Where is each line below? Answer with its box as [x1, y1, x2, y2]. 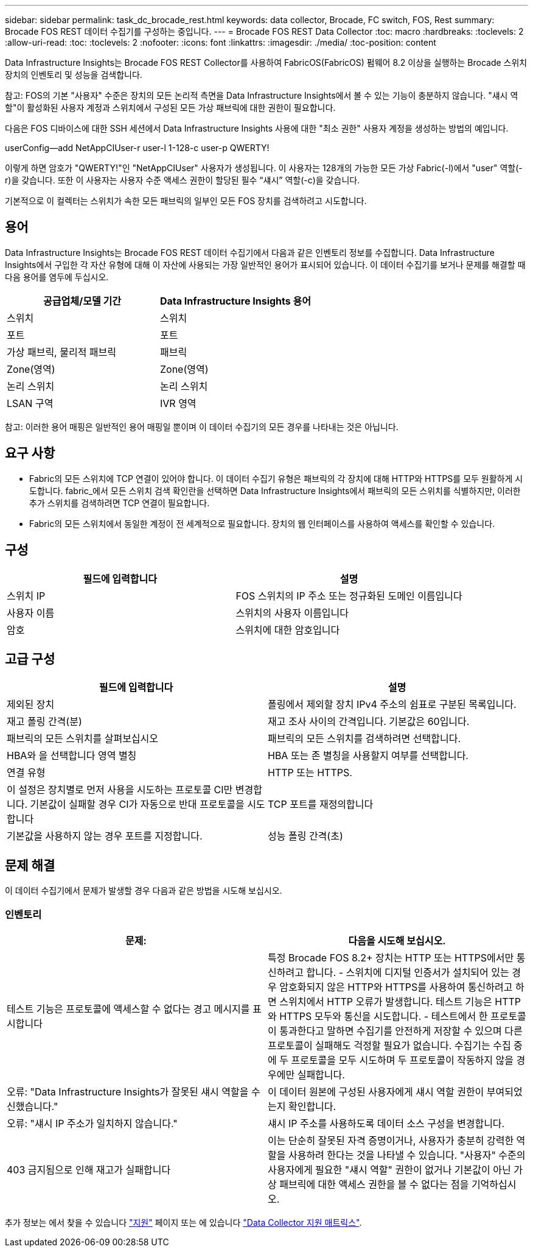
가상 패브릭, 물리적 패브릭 [7, 345, 117, 358]
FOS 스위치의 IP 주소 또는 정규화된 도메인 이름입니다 [235, 589, 462, 602]
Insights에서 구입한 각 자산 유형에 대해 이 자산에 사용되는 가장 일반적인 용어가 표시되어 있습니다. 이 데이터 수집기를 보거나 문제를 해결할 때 [5, 259, 526, 270]
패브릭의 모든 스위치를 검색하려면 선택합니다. [268, 732, 461, 745]
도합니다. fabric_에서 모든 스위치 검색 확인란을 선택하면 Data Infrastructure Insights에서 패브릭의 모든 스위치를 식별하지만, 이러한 [29, 485, 521, 496]
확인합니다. [288, 1100, 336, 1112]
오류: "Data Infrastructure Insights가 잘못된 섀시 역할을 [7, 1085, 249, 1098]
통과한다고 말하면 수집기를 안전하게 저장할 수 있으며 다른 [279, 1024, 523, 1037]
